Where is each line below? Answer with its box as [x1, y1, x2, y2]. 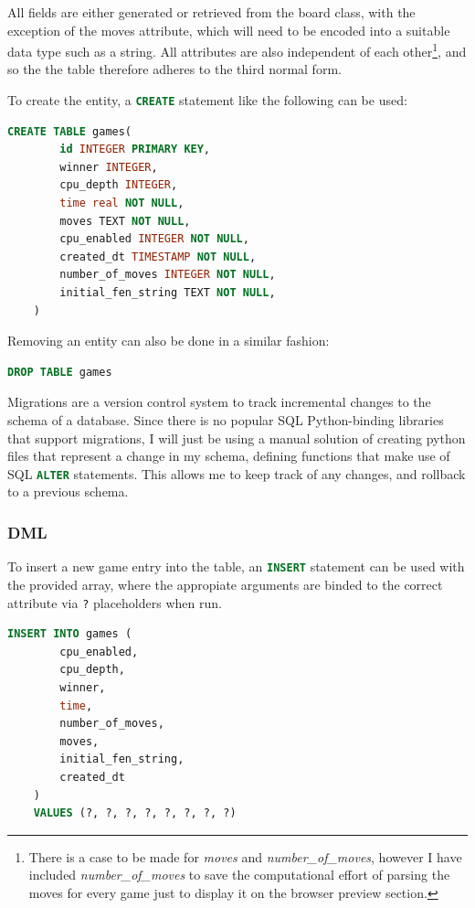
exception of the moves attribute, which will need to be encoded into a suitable [7, 20, 450, 39]
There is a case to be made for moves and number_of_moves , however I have [28, 847, 462, 866]
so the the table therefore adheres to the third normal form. [7, 59, 342, 79]
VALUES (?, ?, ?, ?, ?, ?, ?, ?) [33, 807, 237, 820]
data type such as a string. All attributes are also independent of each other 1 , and [7, 39, 467, 60]
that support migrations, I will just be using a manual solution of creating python [7, 428, 466, 447]
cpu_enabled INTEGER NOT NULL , [59, 232, 249, 246]
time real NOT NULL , [59, 197, 185, 210]
